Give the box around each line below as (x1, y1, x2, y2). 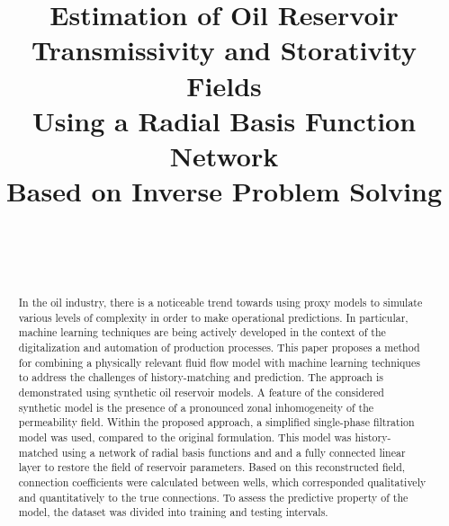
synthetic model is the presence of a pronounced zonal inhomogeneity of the (18, 399, 374, 415)
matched (18, 444, 58, 459)
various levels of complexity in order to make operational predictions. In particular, (18, 309, 409, 325)
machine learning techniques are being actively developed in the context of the (18, 325, 386, 340)
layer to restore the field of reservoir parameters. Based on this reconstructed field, (18, 459, 406, 475)
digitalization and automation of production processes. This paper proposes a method (18, 340, 420, 355)
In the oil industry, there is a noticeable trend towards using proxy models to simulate (18, 295, 423, 310)
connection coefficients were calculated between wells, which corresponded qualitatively (18, 474, 427, 489)
